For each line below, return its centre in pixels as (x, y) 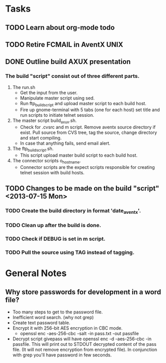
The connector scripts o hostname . (47, 161)
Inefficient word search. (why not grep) (53, 317)
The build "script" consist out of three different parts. (72, 76)
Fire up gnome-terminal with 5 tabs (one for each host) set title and (90, 110)
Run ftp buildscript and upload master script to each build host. (83, 104)
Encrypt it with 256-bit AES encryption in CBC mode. (67, 328)
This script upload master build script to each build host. (79, 155)
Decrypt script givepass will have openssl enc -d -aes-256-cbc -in (82, 339)
